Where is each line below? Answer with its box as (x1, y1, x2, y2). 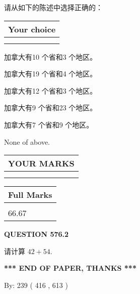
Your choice (8, 23, 56, 35)
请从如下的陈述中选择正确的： (4, 2, 103, 12)
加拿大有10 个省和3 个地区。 (4, 51, 97, 62)
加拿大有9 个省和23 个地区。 (4, 102, 97, 113)
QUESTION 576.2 (4, 229, 69, 239)
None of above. (4, 136, 50, 147)
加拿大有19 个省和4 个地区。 (4, 68, 97, 79)
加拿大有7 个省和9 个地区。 (4, 119, 94, 130)
